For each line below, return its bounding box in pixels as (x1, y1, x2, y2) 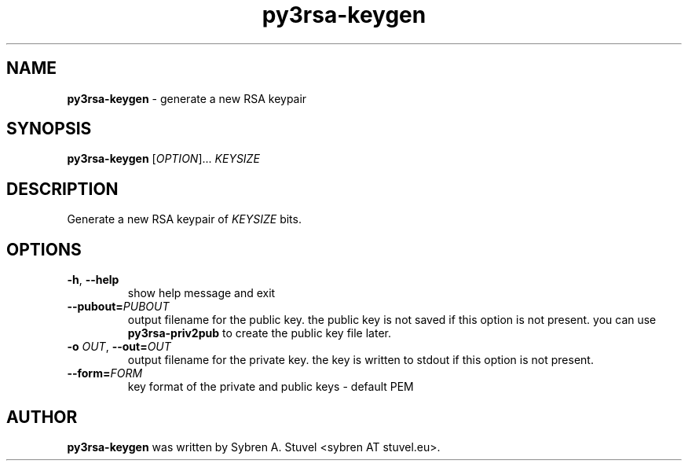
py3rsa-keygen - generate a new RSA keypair (67, 91, 307, 105)
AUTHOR (6, 406, 78, 427)
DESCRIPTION (6, 178, 119, 199)
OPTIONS (6, 239, 82, 259)
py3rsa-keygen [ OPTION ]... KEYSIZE (67, 152, 260, 166)
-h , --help (67, 273, 119, 287)
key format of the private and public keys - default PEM (127, 380, 414, 394)
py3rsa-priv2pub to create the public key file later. (127, 326, 391, 340)
